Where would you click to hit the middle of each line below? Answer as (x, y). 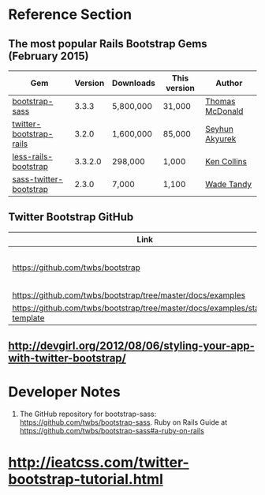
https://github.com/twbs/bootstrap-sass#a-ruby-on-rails (112, 431)
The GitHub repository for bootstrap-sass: (88, 414)
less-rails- (33, 157)
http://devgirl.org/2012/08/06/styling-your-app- (131, 346)
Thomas (220, 101)
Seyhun (219, 129)
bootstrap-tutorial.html (86, 480)
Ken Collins (226, 161)
